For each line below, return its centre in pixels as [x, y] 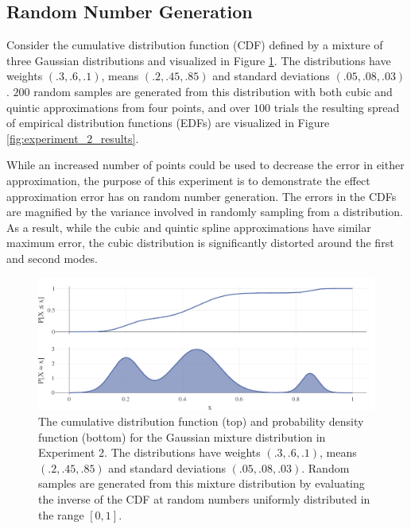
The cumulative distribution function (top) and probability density [201, 421]
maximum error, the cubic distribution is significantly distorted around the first [200, 243]
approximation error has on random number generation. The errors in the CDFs [202, 196]
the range [61, 514]
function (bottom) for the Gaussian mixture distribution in [182, 436]
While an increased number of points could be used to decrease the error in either [205, 165]
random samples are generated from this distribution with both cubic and [213, 91]
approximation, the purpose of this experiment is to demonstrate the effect [188, 180]
